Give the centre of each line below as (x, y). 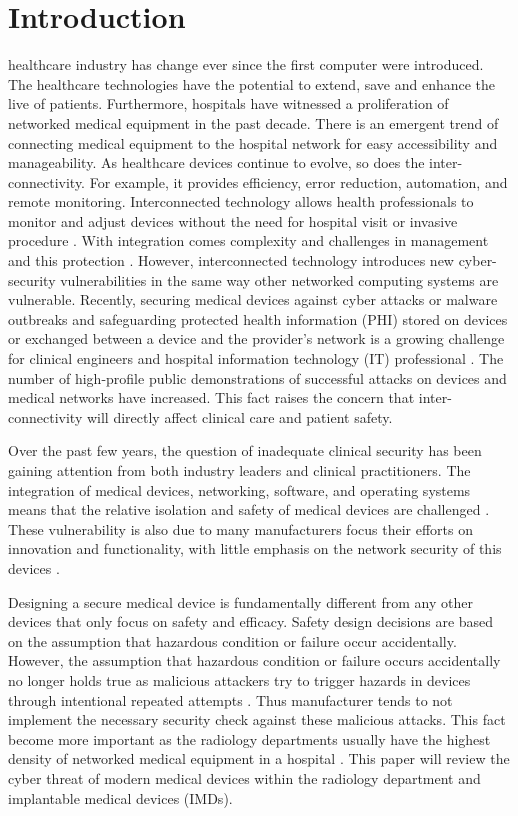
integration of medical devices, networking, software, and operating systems (239, 489)
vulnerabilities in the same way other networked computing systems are (279, 279)
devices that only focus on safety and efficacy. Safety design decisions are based (251, 621)
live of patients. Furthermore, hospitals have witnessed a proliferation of (228, 103)
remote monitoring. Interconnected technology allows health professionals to (241, 201)
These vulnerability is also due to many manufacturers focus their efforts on (240, 528)
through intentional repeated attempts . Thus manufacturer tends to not (230, 699)
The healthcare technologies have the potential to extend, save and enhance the (252, 83)
